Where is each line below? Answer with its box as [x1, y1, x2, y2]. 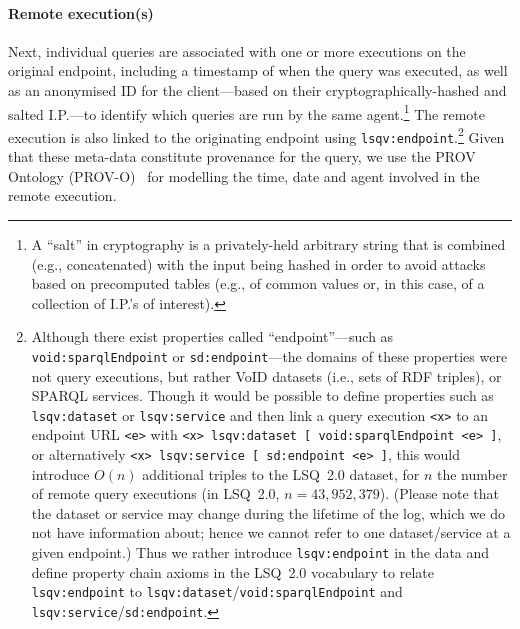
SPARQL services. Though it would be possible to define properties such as [31, 385, 494, 406]
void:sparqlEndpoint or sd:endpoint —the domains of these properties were [31, 345, 508, 366]
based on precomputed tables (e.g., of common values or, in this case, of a [31, 273, 485, 294]
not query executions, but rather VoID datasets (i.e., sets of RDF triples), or [31, 365, 502, 386]
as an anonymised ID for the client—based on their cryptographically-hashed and [8, 79, 507, 100]
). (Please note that [379, 483, 499, 504]
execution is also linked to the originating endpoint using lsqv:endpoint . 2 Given [8, 123, 505, 147]
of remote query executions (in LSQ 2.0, [31, 483, 280, 504]
